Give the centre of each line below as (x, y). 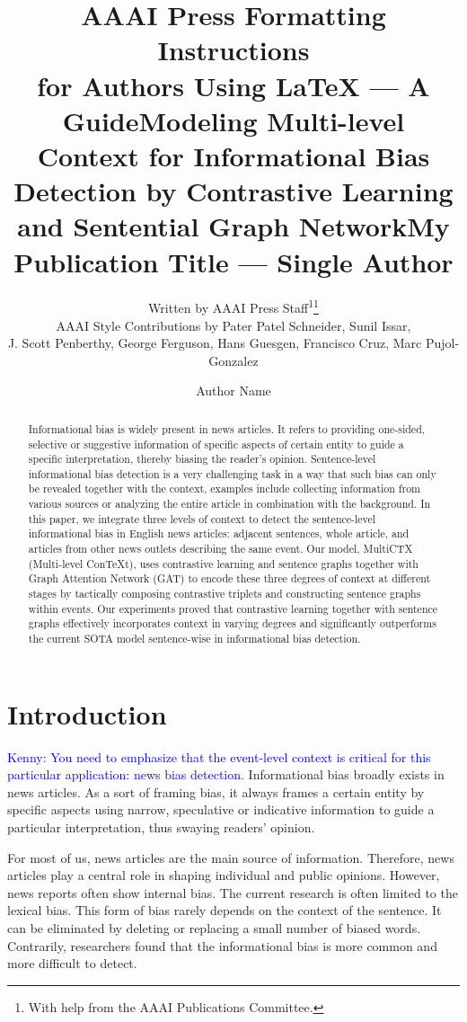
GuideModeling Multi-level (233, 120)
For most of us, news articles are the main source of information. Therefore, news (231, 857)
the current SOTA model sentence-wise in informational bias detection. (194, 639)
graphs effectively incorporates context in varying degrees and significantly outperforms (232, 623)
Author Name (233, 391)
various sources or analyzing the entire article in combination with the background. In (229, 504)
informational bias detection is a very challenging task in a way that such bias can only (232, 473)
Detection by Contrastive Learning (233, 191)
